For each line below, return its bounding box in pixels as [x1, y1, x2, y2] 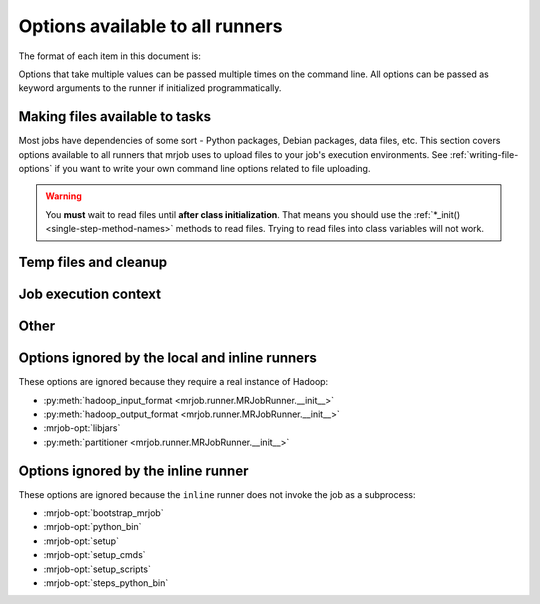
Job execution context [18, 286, 162, 303]
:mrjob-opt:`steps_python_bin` [43, 576, 169, 589]
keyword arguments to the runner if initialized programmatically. [18, 82, 282, 94]
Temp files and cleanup [18, 254, 168, 270]
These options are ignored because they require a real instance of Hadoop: [18, 376, 329, 388]
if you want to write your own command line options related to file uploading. [54, 163, 371, 175]
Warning [45, 190, 82, 202]
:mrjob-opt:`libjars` [43, 422, 121, 434]
